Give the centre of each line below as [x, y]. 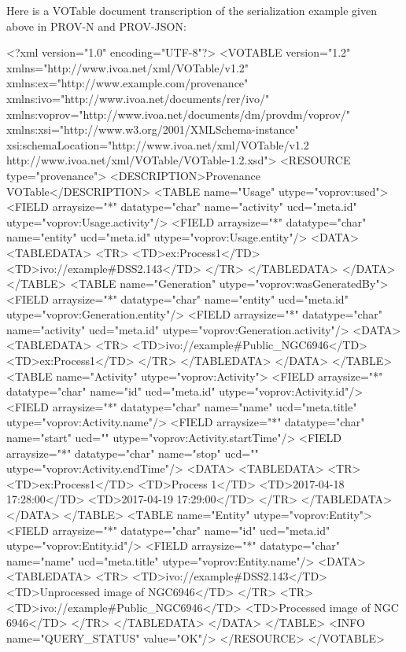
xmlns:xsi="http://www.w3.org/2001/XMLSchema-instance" [153, 129]
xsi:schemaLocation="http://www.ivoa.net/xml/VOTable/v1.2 [158, 144]
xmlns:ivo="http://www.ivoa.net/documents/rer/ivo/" [138, 98]
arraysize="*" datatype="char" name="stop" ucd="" [133, 453]
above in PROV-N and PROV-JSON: [96, 26]
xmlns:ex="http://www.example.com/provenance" [127, 83]
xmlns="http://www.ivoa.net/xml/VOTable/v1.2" [128, 67]
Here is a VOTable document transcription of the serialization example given [192, 10]
